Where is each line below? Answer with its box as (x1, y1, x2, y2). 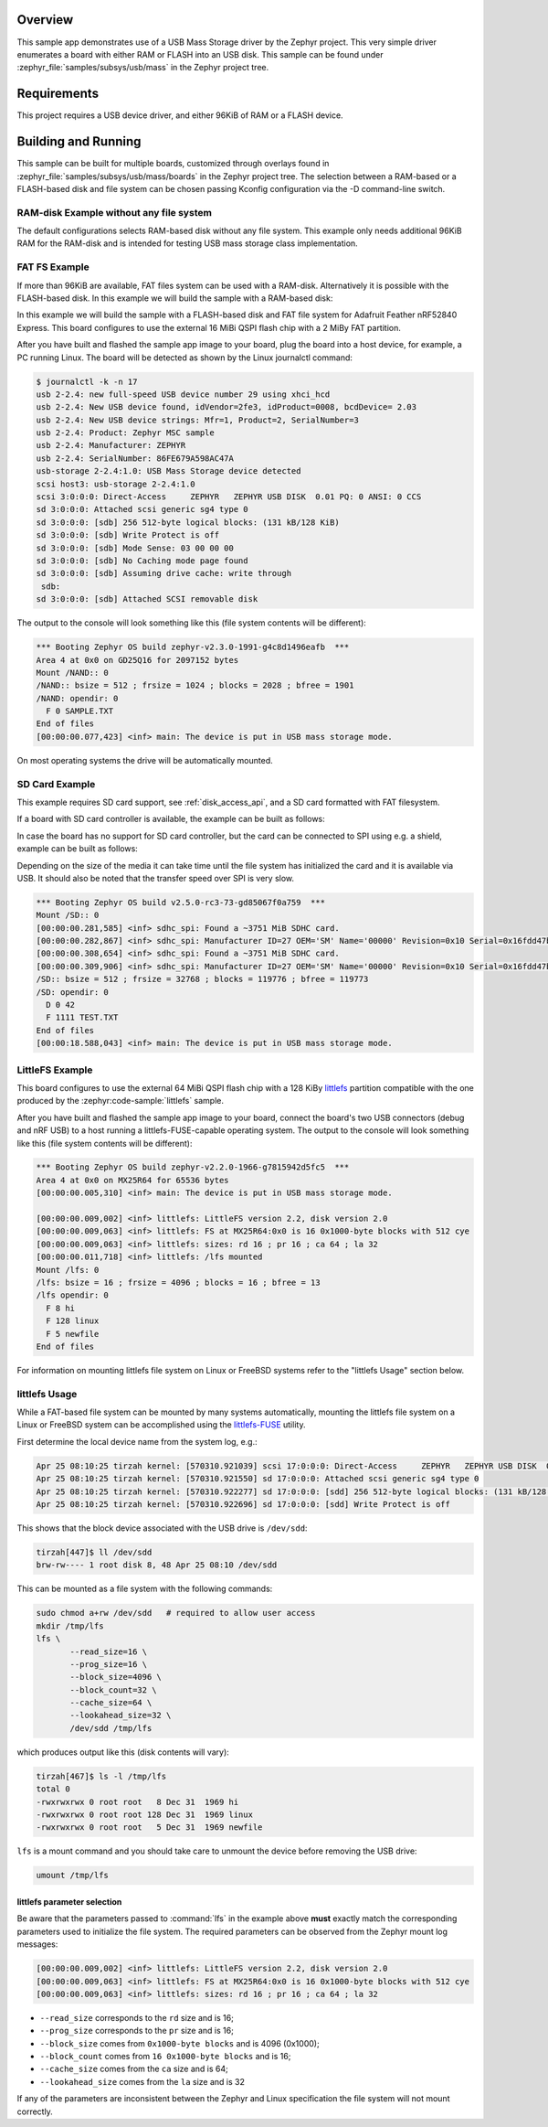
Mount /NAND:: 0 (36, 668, 110, 678)
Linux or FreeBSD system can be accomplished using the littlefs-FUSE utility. (16, 1419, 306, 1430)
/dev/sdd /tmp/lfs (69, 1723, 153, 1733)
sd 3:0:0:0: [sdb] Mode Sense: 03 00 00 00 (36, 542, 235, 553)
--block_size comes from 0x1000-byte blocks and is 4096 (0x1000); (39, 2037, 320, 2048)
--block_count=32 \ (69, 1684, 157, 1695)
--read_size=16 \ (69, 1646, 148, 1657)
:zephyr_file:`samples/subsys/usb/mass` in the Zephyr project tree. (16, 62, 269, 73)
